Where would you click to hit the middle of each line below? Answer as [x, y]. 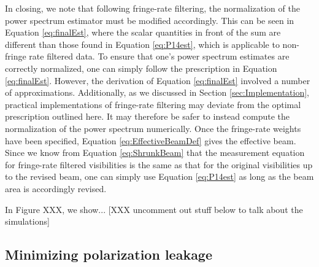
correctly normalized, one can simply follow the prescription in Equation [141, 68]
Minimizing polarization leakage [109, 254]
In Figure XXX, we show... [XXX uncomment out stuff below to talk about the [154, 209]
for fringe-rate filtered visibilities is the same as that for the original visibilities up [159, 164]
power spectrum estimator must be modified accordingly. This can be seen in [150, 20]
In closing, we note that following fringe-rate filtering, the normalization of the [152, 8]
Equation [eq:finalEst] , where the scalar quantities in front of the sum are [143, 32]
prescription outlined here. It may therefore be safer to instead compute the [148, 116]
